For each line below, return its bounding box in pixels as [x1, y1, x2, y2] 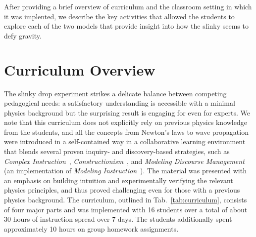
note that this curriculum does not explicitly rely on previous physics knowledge [4, 117, 247, 127]
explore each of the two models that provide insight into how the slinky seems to [4, 21, 249, 31]
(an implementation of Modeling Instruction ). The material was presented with [4, 165, 247, 176]
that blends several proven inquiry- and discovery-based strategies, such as [4, 146, 230, 157]
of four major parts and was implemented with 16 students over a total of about [4, 204, 248, 214]
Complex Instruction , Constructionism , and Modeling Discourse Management [4, 156, 245, 166]
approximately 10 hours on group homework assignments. [4, 223, 179, 234]
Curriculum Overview [4, 59, 155, 79]
